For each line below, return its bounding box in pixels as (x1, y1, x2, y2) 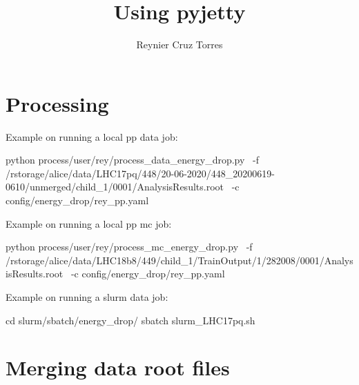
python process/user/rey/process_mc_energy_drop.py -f (6, 239, 253, 254)
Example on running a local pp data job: (6, 129, 178, 144)
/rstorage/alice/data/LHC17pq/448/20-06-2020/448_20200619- (6, 166, 275, 180)
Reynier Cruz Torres (136, 37, 223, 52)
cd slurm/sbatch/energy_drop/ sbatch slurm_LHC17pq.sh (6, 313, 255, 327)
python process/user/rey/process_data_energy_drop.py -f (6, 152, 259, 167)
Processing (6, 89, 109, 117)
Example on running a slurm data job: (6, 290, 168, 304)
